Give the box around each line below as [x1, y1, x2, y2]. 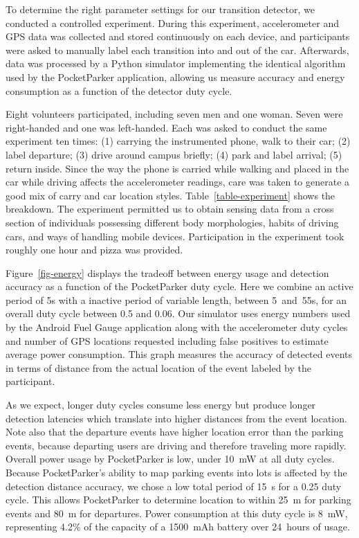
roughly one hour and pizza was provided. [6, 242, 183, 257]
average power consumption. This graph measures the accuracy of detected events [6, 347, 353, 361]
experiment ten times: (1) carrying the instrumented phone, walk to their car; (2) [6, 134, 351, 148]
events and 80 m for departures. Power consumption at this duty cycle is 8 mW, [6, 505, 348, 520]
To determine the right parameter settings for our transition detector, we [6, 2, 315, 16]
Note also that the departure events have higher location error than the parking [6, 424, 344, 439]
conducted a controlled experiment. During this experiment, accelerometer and [6, 15, 339, 30]
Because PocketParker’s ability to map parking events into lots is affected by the [6, 465, 347, 479]
